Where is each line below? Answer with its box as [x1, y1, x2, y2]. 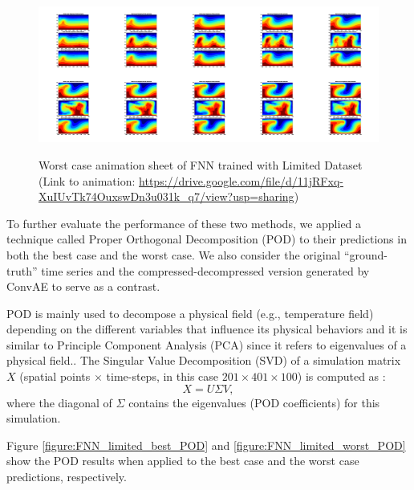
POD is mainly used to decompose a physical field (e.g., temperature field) [6, 304, 374, 321]
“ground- [343, 246, 388, 263]
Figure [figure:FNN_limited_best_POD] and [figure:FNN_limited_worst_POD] [6, 436, 406, 453]
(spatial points [19, 368, 91, 385]
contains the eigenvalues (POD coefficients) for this [128, 394, 380, 410]
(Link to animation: [39, 172, 136, 189]
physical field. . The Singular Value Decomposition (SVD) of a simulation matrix [6, 352, 401, 369]
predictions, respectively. [6, 468, 127, 485]
